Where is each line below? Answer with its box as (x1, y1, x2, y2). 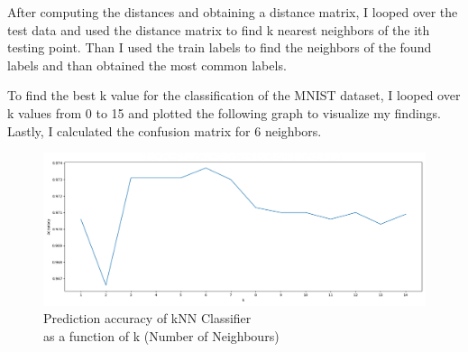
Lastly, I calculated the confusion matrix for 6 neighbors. (7, 121, 322, 140)
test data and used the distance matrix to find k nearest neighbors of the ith (7, 20, 430, 39)
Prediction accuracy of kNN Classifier (43, 309, 252, 328)
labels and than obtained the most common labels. (7, 55, 287, 74)
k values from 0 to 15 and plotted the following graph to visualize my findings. (7, 103, 441, 122)
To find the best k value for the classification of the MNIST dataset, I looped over (7, 86, 461, 105)
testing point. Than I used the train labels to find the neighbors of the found (7, 38, 432, 57)
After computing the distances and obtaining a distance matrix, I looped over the (7, 3, 458, 21)
